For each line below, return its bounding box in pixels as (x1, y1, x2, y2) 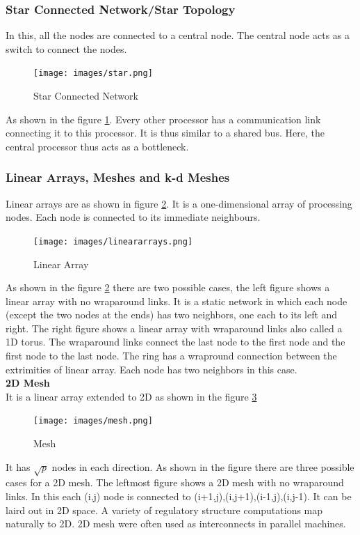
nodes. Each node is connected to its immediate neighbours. (6, 210, 261, 224)
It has (6, 459, 31, 474)
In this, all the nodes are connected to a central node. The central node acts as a (6, 28, 350, 42)
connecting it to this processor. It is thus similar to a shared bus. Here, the (6, 125, 325, 140)
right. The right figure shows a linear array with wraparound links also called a (6, 320, 343, 335)
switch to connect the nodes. (6, 41, 127, 56)
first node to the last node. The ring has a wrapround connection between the (6, 348, 337, 363)
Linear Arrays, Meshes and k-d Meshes (6, 169, 230, 186)
